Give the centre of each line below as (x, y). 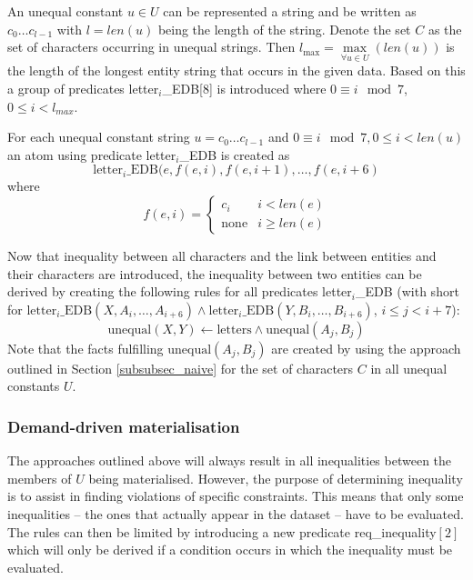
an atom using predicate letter (92, 154)
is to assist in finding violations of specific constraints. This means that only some (236, 496)
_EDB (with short (407, 291)
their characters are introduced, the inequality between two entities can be (215, 273)
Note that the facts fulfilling (86, 348)
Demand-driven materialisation (124, 426)
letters (234, 330)
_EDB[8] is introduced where (244, 88)
